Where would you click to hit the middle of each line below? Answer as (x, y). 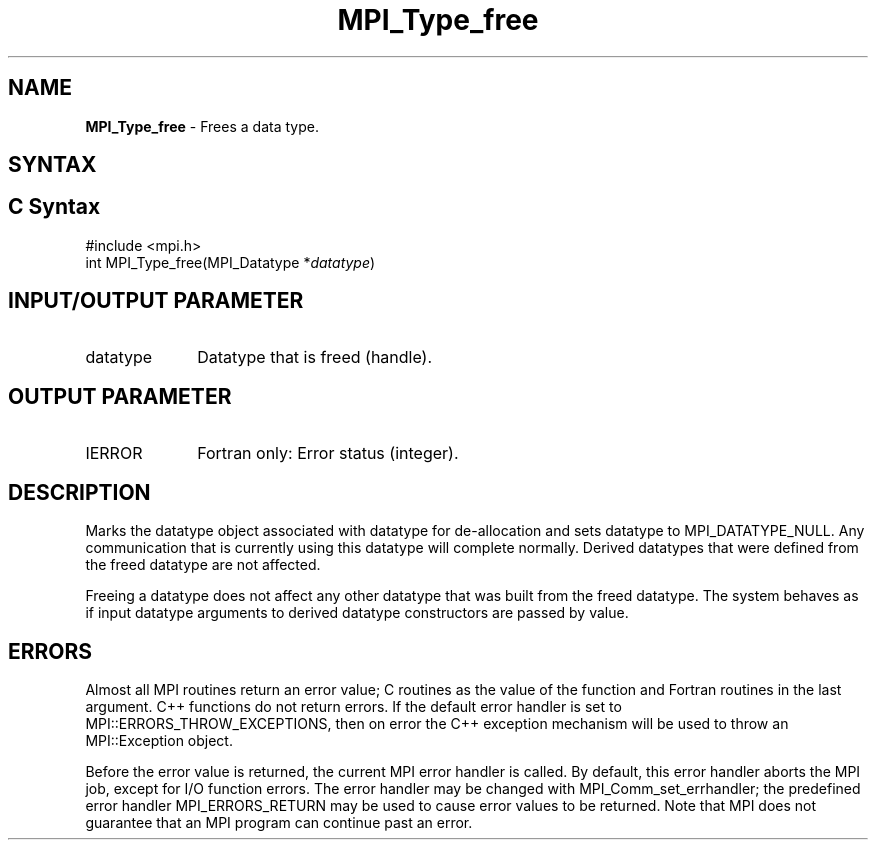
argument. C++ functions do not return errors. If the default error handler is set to (353, 707)
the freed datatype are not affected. (203, 565)
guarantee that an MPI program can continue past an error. (279, 823)
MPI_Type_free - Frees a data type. (202, 126)
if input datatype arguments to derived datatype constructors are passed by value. (357, 613)
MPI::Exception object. (159, 741)
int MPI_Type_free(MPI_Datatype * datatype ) (230, 262)
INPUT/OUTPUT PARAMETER (156, 301)
